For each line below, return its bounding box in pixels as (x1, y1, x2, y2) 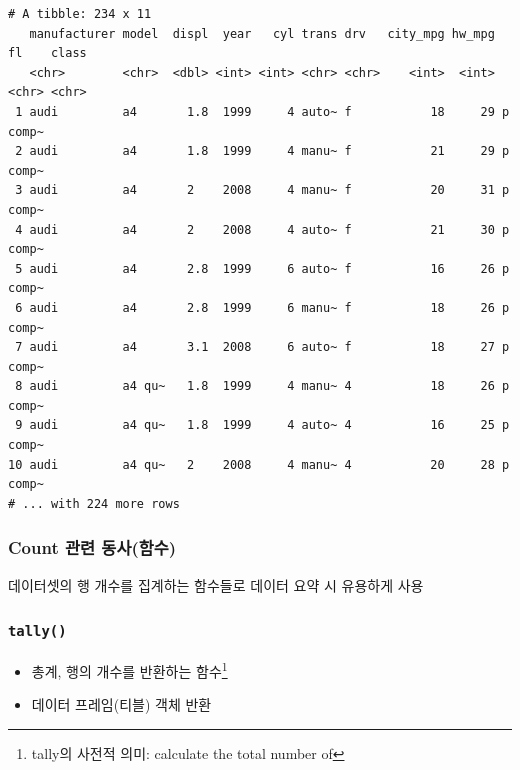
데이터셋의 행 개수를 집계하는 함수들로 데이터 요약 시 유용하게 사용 (8, 574, 424, 595)
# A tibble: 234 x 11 (8, 7, 152, 21)
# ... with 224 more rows (8, 496, 180, 511)
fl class (8, 46, 87, 61)
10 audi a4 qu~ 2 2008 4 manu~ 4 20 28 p (8, 457, 510, 472)
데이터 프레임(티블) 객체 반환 (31, 694, 212, 715)
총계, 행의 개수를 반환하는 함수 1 (31, 658, 228, 681)
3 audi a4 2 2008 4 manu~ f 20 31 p (15, 183, 510, 198)
